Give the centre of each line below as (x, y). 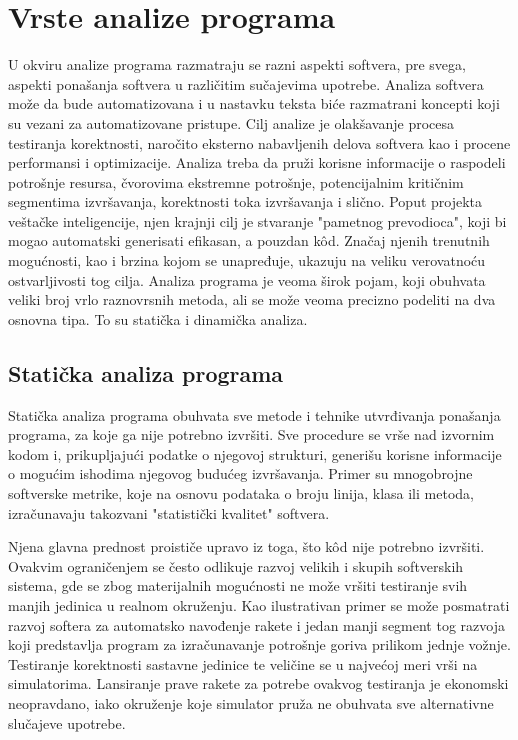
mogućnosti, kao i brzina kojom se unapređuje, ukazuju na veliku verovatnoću (247, 260)
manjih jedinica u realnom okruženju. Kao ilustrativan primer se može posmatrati (259, 604)
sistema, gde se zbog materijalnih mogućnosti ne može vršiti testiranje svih (238, 585)
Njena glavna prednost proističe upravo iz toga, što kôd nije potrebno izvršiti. (246, 546)
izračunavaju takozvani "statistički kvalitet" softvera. (169, 512)
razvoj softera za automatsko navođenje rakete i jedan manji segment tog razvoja (256, 624)
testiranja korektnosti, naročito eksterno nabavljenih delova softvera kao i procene (259, 142)
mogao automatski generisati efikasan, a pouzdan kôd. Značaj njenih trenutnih (249, 240)
